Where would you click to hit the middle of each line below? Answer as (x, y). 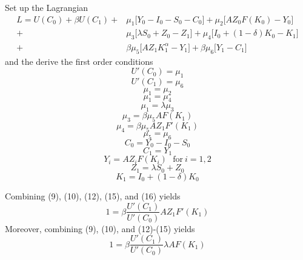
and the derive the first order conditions (79, 61)
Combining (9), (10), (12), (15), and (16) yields (93, 195)
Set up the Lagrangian (47, 7)
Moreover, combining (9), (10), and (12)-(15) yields (100, 228)
